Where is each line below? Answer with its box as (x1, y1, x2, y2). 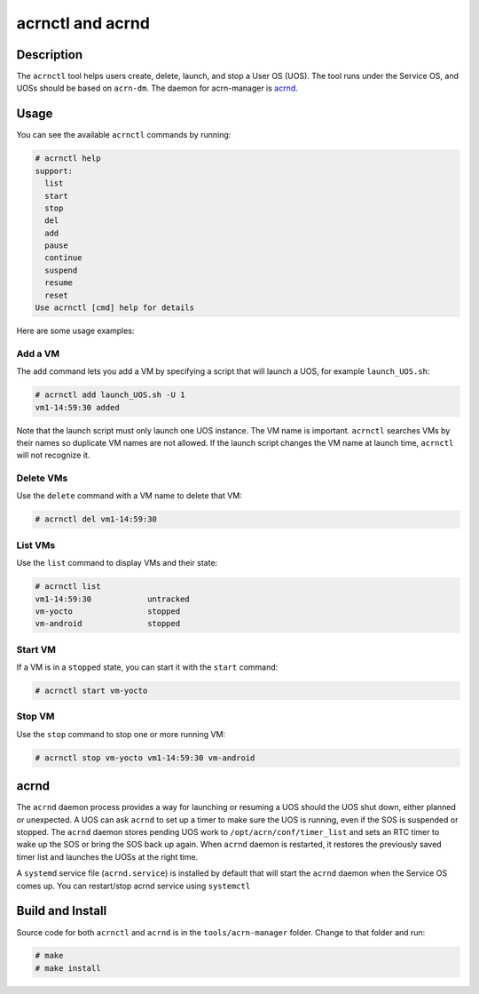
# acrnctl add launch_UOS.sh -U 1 (35, 390, 185, 400)
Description (16, 47, 83, 62)
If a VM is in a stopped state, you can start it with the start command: (16, 662, 279, 672)
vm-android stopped (35, 618, 181, 629)
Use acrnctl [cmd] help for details (35, 303, 195, 313)
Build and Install (16, 903, 107, 918)
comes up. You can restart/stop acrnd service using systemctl (16, 880, 251, 891)
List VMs (16, 538, 56, 551)
